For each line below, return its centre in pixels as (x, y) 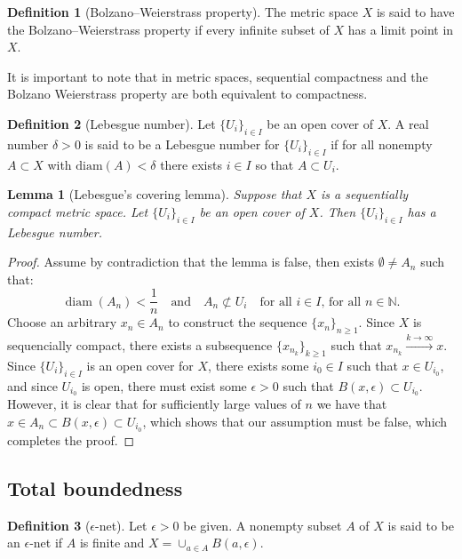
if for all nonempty (382, 144)
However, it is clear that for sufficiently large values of (154, 404)
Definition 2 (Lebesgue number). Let (112, 123)
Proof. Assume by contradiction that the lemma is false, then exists (191, 262)
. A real (408, 123)
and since (32, 385)
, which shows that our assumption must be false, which (295, 422)
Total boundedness (95, 487)
